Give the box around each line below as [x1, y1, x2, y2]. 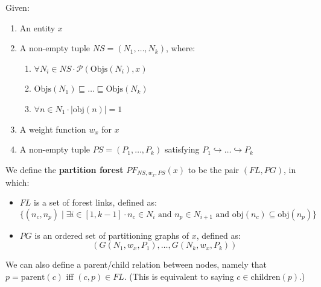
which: [5, 175, 30, 188]
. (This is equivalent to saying [124, 270, 234, 282]
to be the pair [188, 163, 240, 175]
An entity [19, 21, 56, 34]
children [250, 273, 281, 282]
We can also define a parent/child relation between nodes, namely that [5, 258, 267, 271]
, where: [165, 42, 195, 54]
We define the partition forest [5, 163, 124, 175]
